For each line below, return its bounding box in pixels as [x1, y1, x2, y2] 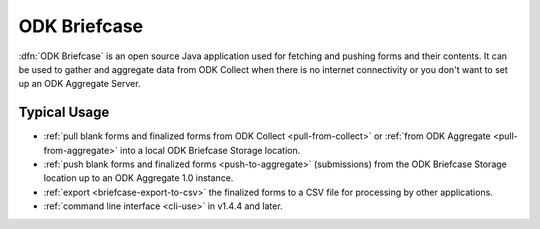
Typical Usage [18, 104, 110, 121]
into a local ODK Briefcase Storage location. [120, 144, 301, 156]
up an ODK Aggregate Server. [18, 78, 141, 90]
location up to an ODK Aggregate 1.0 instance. [43, 172, 234, 184]
